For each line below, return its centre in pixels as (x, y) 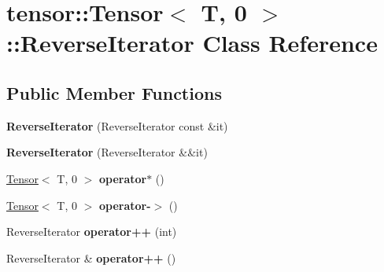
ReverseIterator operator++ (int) (92, 232)
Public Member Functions (114, 92)
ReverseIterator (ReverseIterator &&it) (107, 152)
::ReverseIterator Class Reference (192, 43)
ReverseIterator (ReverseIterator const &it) (117, 125)
